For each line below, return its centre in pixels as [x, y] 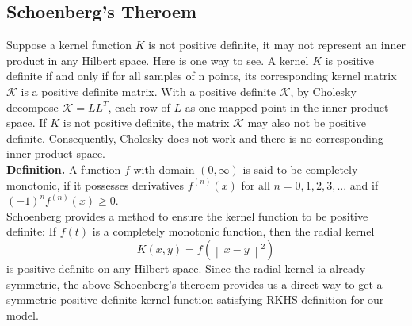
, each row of [139, 107]
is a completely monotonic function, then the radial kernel [233, 231]
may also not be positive [307, 123]
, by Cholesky [323, 91]
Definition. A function [64, 169]
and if [364, 184]
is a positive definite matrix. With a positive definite [149, 91]
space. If [27, 123]
